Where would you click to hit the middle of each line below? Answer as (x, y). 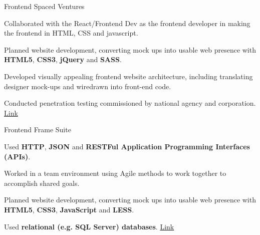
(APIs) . (17, 156)
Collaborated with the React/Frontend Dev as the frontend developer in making (127, 23)
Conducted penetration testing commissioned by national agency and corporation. (130, 103)
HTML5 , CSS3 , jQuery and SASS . (63, 59)
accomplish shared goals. (42, 183)
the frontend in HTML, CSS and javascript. (71, 33)
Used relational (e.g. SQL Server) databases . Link (89, 226)
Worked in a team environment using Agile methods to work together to (115, 173)
